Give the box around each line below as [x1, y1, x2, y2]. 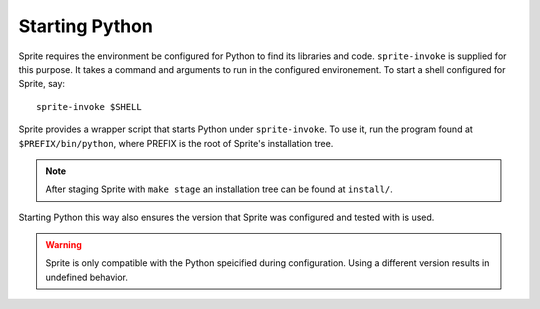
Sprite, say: [18, 78, 65, 90]
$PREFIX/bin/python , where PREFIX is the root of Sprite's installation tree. [18, 137, 334, 149]
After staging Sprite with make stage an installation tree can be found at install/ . [45, 183, 394, 195]
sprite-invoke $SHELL [36, 101, 142, 112]
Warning [45, 239, 82, 251]
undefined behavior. [45, 271, 129, 283]
